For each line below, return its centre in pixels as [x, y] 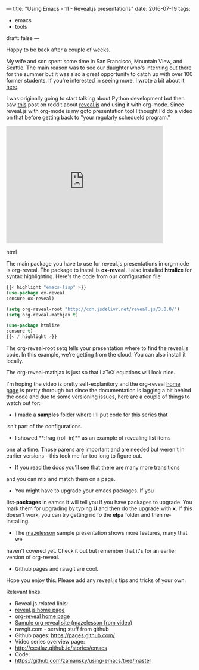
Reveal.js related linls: [41, 603]
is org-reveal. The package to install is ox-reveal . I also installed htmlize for [99, 270]
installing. [18, 521]
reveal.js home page [40, 610]
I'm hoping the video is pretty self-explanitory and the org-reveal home [93, 384]
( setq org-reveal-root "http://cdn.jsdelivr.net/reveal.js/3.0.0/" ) [93, 309]
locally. [15, 361]
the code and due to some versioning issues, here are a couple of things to [98, 397]
